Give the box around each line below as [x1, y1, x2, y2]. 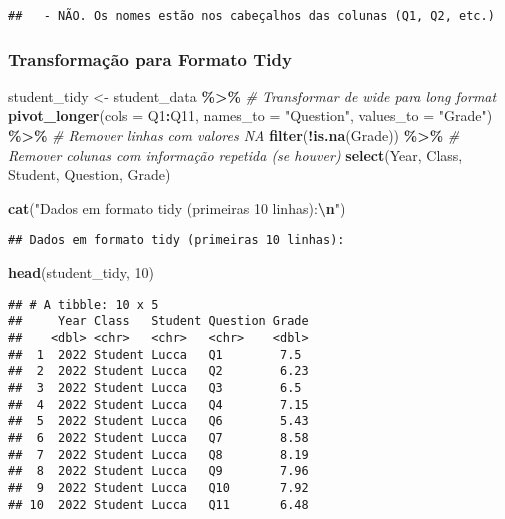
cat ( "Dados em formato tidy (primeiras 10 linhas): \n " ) [8, 197, 346, 218]
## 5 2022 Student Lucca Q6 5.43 [8, 414, 309, 429]
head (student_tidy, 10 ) [8, 262, 154, 283]
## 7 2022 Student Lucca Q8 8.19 [8, 447, 309, 462]
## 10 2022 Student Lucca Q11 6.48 [8, 497, 309, 512]
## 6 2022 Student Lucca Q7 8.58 [8, 430, 309, 445]
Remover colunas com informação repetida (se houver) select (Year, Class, [8, 144, 463, 165]
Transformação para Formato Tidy [8, 46, 292, 71]
